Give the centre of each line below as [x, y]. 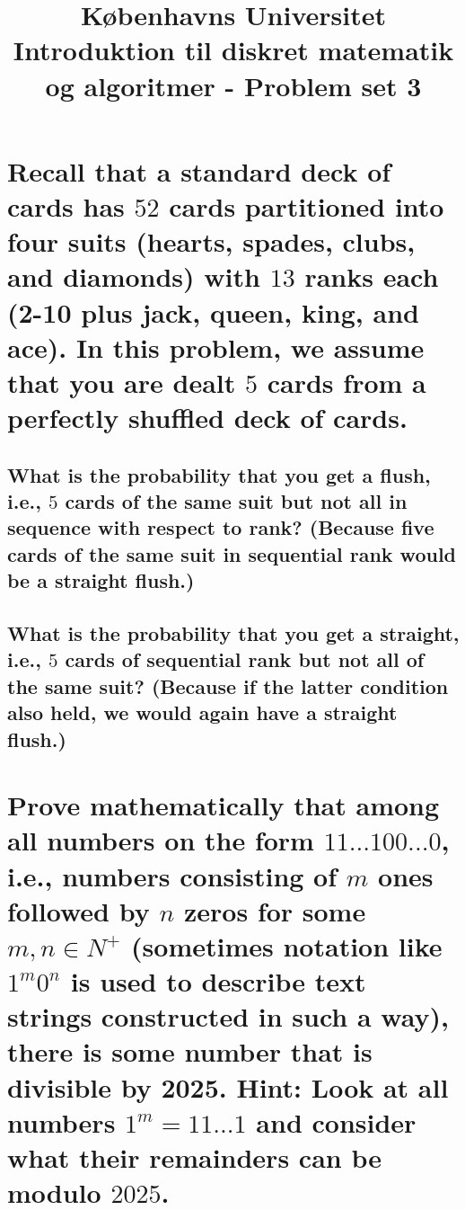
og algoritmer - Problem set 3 [233, 85]
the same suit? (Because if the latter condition [228, 685]
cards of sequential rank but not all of [245, 659]
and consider [336, 1121]
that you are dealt [122, 382]
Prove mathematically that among [224, 805]
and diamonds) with [134, 276]
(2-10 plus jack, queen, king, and [213, 311]
